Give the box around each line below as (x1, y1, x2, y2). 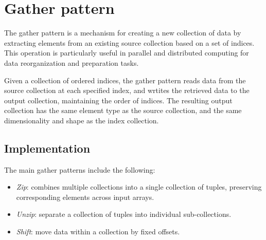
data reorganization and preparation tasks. (4, 57, 139, 68)
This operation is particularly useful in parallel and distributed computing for (4, 47, 249, 58)
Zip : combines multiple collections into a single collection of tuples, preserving (16, 181, 262, 192)
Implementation (4, 140, 91, 156)
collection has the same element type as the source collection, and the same (4, 105, 242, 116)
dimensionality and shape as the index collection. (4, 115, 159, 125)
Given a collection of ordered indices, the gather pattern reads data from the (4, 75, 246, 85)
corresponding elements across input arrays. (16, 191, 154, 202)
